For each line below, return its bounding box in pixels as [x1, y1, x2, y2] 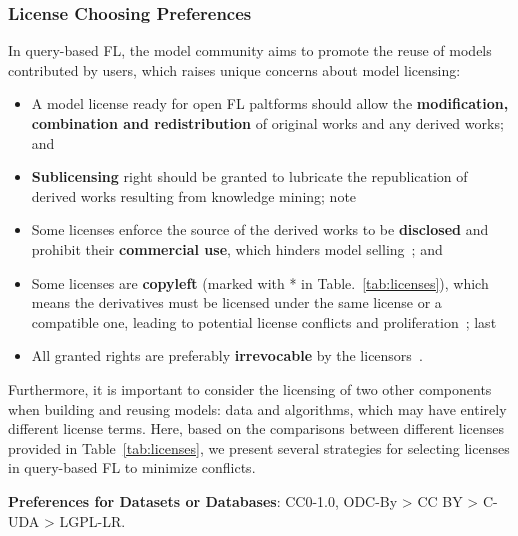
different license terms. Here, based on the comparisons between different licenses [8, 418, 505, 439]
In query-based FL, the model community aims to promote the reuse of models [8, 40, 492, 61]
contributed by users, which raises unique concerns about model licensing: [8, 59, 461, 80]
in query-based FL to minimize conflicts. [8, 457, 256, 478]
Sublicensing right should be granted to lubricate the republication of [31, 166, 468, 187]
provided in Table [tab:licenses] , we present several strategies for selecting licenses [8, 437, 510, 458]
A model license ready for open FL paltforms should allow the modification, [31, 93, 509, 114]
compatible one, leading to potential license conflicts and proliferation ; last [31, 311, 497, 332]
